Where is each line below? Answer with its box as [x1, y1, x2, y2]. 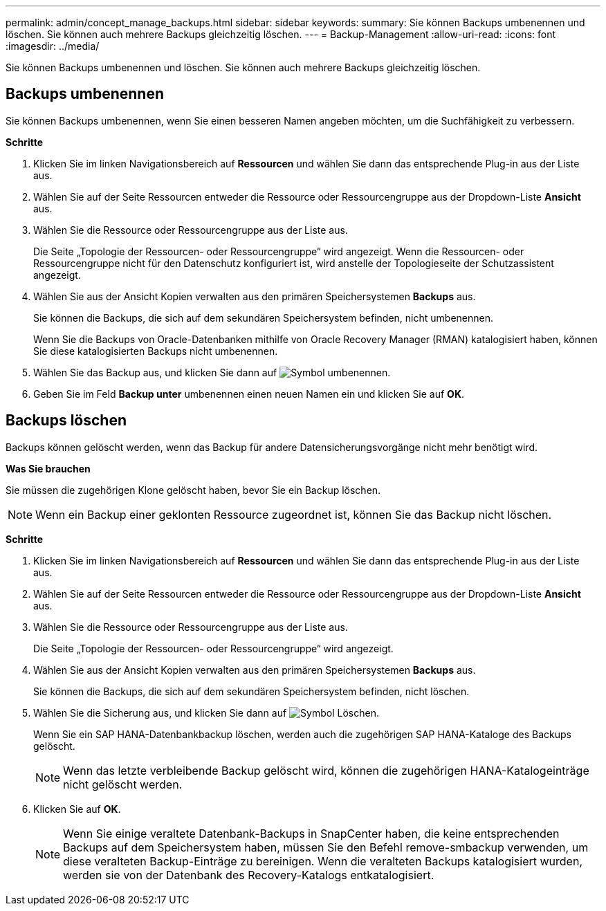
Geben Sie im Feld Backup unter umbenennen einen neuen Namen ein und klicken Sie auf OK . [33, 387, 465, 400]
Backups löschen [6, 412, 127, 430]
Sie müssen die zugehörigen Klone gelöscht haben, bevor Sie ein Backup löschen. [6, 484, 381, 496]
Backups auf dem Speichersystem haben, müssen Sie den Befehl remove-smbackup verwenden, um [63, 840, 589, 854]
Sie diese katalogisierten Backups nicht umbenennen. [33, 344, 278, 357]
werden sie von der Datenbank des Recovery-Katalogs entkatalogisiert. [63, 867, 434, 882]
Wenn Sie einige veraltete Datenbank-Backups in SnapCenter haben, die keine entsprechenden [63, 826, 560, 840]
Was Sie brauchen [6, 462, 91, 475]
